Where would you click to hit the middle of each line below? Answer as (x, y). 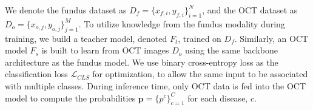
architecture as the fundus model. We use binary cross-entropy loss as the (142, 62)
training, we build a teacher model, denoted (86, 38)
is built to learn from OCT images (105, 50)
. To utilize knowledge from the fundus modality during (182, 23)
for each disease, (218, 98)
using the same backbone (231, 50)
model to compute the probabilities (70, 98)
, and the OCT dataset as (250, 10)
